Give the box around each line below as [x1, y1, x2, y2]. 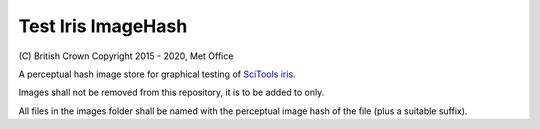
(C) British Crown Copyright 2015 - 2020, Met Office [18, 50, 234, 62]
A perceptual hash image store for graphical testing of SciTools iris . [18, 68, 296, 80]
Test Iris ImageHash [18, 15, 188, 37]
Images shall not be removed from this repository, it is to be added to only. [18, 86, 325, 99]
